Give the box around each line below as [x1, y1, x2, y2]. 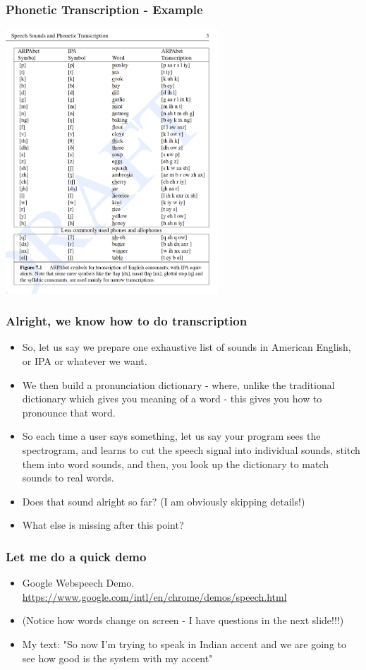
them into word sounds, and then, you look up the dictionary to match [22, 456, 329, 471]
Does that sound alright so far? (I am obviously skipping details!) [22, 493, 305, 508]
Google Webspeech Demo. [22, 575, 135, 590]
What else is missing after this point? [22, 518, 184, 532]
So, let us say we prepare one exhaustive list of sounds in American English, [22, 340, 351, 354]
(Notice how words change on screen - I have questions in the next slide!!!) [22, 613, 344, 628]
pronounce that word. [22, 405, 116, 419]
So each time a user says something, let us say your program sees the [22, 429, 321, 443]
